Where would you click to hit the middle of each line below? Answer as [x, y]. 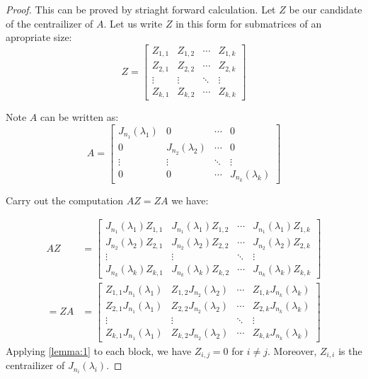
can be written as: [79, 117]
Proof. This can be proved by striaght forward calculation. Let [141, 9]
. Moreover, [292, 350]
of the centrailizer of [50, 23]
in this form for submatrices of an [249, 23]
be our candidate [326, 9]
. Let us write [133, 23]
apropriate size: [39, 37]
